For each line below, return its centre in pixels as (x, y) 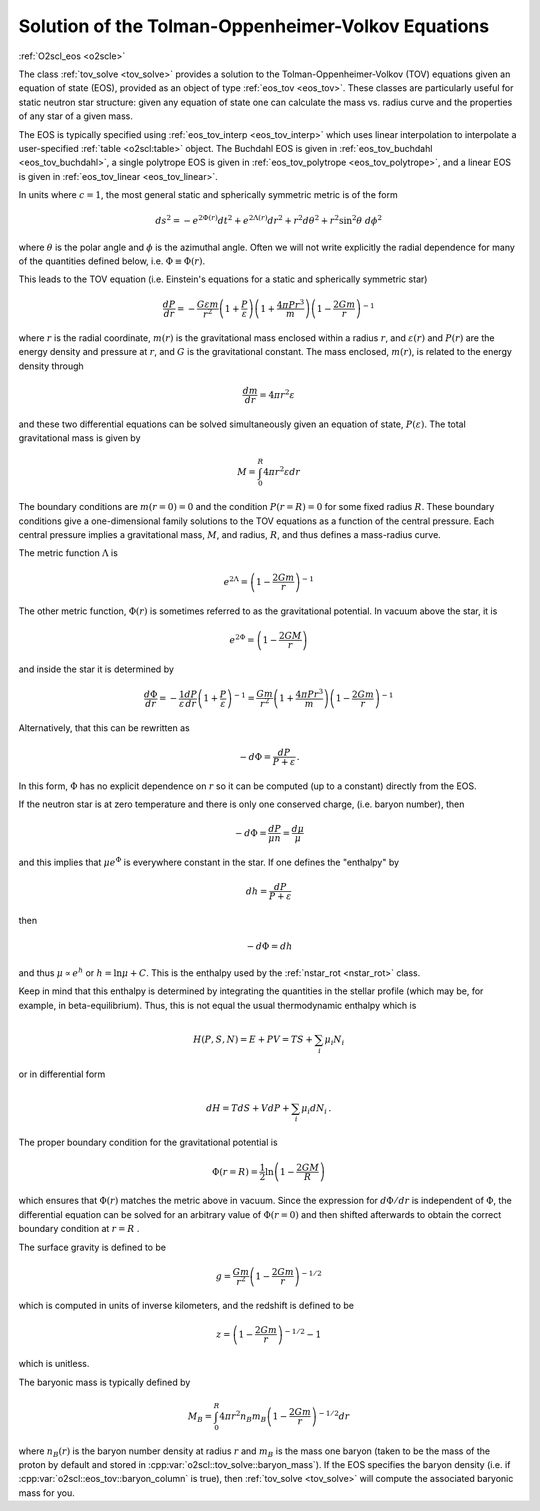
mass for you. (46, 1492)
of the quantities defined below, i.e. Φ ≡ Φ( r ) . (112, 261)
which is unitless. (54, 1364)
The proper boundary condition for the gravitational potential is (148, 1142)
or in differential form (62, 1074)
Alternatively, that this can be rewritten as (104, 727)
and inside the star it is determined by (96, 669)
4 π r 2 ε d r (282, 471)
